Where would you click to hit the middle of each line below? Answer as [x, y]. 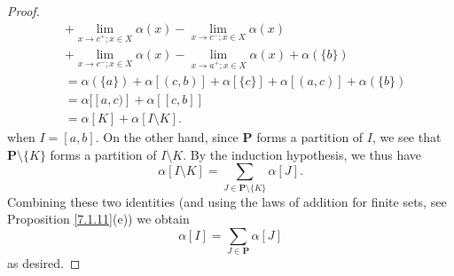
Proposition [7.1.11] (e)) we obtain [98, 219]
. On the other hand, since [167, 137]
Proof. [23, 11]
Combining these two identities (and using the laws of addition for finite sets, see [227, 201]
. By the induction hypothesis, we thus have [302, 154]
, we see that [407, 137]
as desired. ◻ [44, 263]
